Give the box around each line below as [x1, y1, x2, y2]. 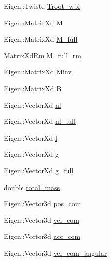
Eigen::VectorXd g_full [4, 165, 74, 175]
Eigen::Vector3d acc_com [4, 231, 81, 241]
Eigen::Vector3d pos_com [4, 198, 81, 209]
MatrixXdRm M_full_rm [4, 50, 81, 60]
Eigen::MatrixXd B [4, 83, 62, 93]
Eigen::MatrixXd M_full [4, 34, 78, 44]
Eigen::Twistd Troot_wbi [4, 1, 80, 11]
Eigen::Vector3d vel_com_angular [4, 247, 107, 258]
